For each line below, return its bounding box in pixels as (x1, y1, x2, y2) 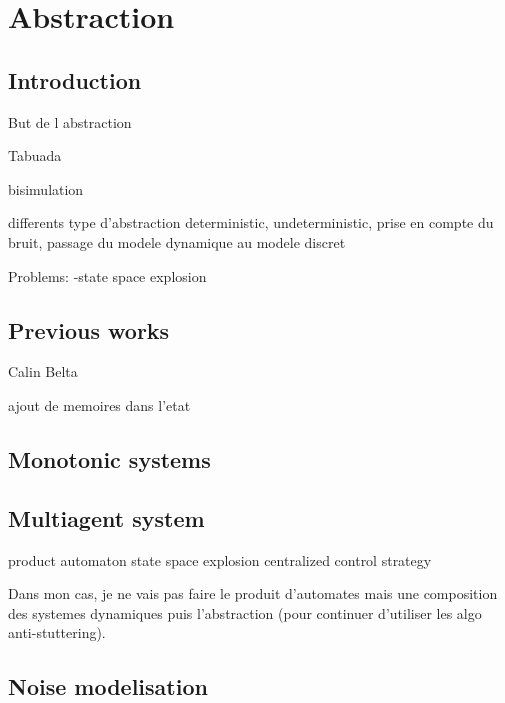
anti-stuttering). (8, 622, 106, 643)
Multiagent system (8, 502, 205, 533)
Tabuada (8, 145, 62, 166)
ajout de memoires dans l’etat (8, 394, 191, 415)
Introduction (8, 64, 142, 95)
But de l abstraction (8, 111, 132, 132)
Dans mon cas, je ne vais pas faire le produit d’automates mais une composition (8, 583, 498, 604)
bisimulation (8, 178, 84, 199)
